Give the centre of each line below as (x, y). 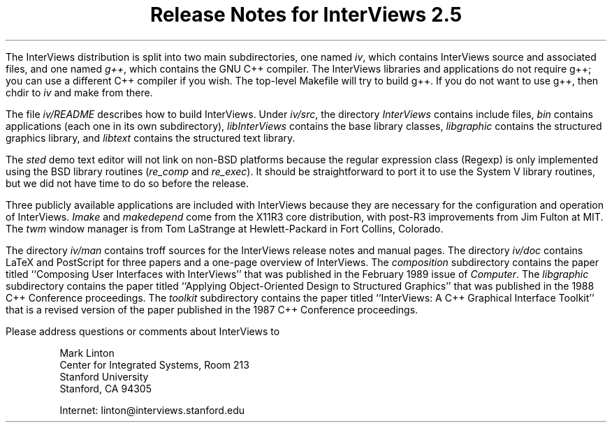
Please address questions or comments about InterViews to (143, 331)
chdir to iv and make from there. (79, 92)
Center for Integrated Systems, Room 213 (154, 364)
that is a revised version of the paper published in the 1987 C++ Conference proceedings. (212, 309)
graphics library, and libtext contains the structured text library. (151, 138)
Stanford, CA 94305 (105, 388)
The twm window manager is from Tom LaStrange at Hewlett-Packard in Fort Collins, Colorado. (225, 228)
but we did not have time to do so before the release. (127, 183)
